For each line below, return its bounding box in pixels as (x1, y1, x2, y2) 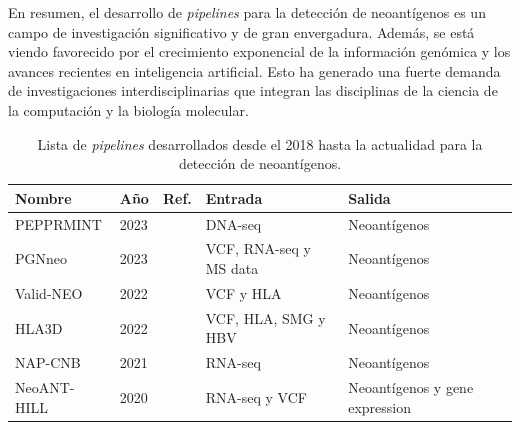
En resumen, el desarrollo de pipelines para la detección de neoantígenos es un (8, 2, 486, 22)
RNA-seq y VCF (205, 386, 307, 407)
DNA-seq (205, 213, 262, 234)
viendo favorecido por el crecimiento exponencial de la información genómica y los (8, 41, 511, 62)
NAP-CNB (15, 352, 81, 373)
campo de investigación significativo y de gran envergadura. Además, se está (8, 21, 475, 42)
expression (348, 396, 412, 417)
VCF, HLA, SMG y (205, 307, 326, 328)
